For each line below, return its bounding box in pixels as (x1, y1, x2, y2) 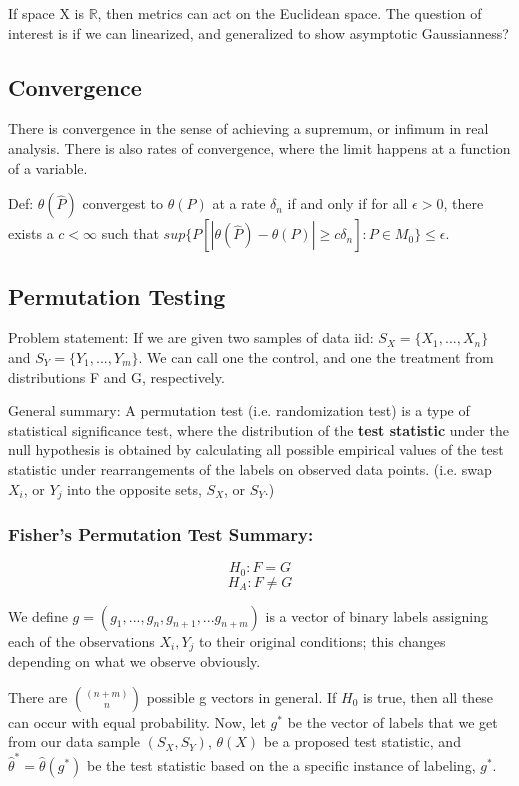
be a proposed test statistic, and (263, 731, 461, 752)
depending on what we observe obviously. (8, 651, 261, 672)
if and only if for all (287, 193, 408, 214)
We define (8, 605, 68, 626)
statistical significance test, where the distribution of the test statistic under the (8, 419, 509, 440)
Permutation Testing (8, 280, 226, 311)
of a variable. (8, 157, 88, 178)
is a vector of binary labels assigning (265, 605, 488, 626)
